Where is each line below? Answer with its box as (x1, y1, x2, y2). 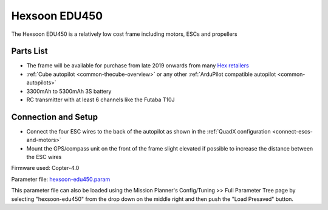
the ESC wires (26, 154, 62, 161)
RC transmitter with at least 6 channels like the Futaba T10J (26, 96, 176, 103)
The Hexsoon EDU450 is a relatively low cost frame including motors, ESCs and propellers (11, 30, 237, 38)
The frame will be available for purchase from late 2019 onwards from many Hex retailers (26, 62, 249, 69)
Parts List (11, 46, 48, 56)
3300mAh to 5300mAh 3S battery (26, 87, 112, 95)
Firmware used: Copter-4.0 (11, 164, 80, 172)
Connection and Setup (11, 112, 98, 122)
